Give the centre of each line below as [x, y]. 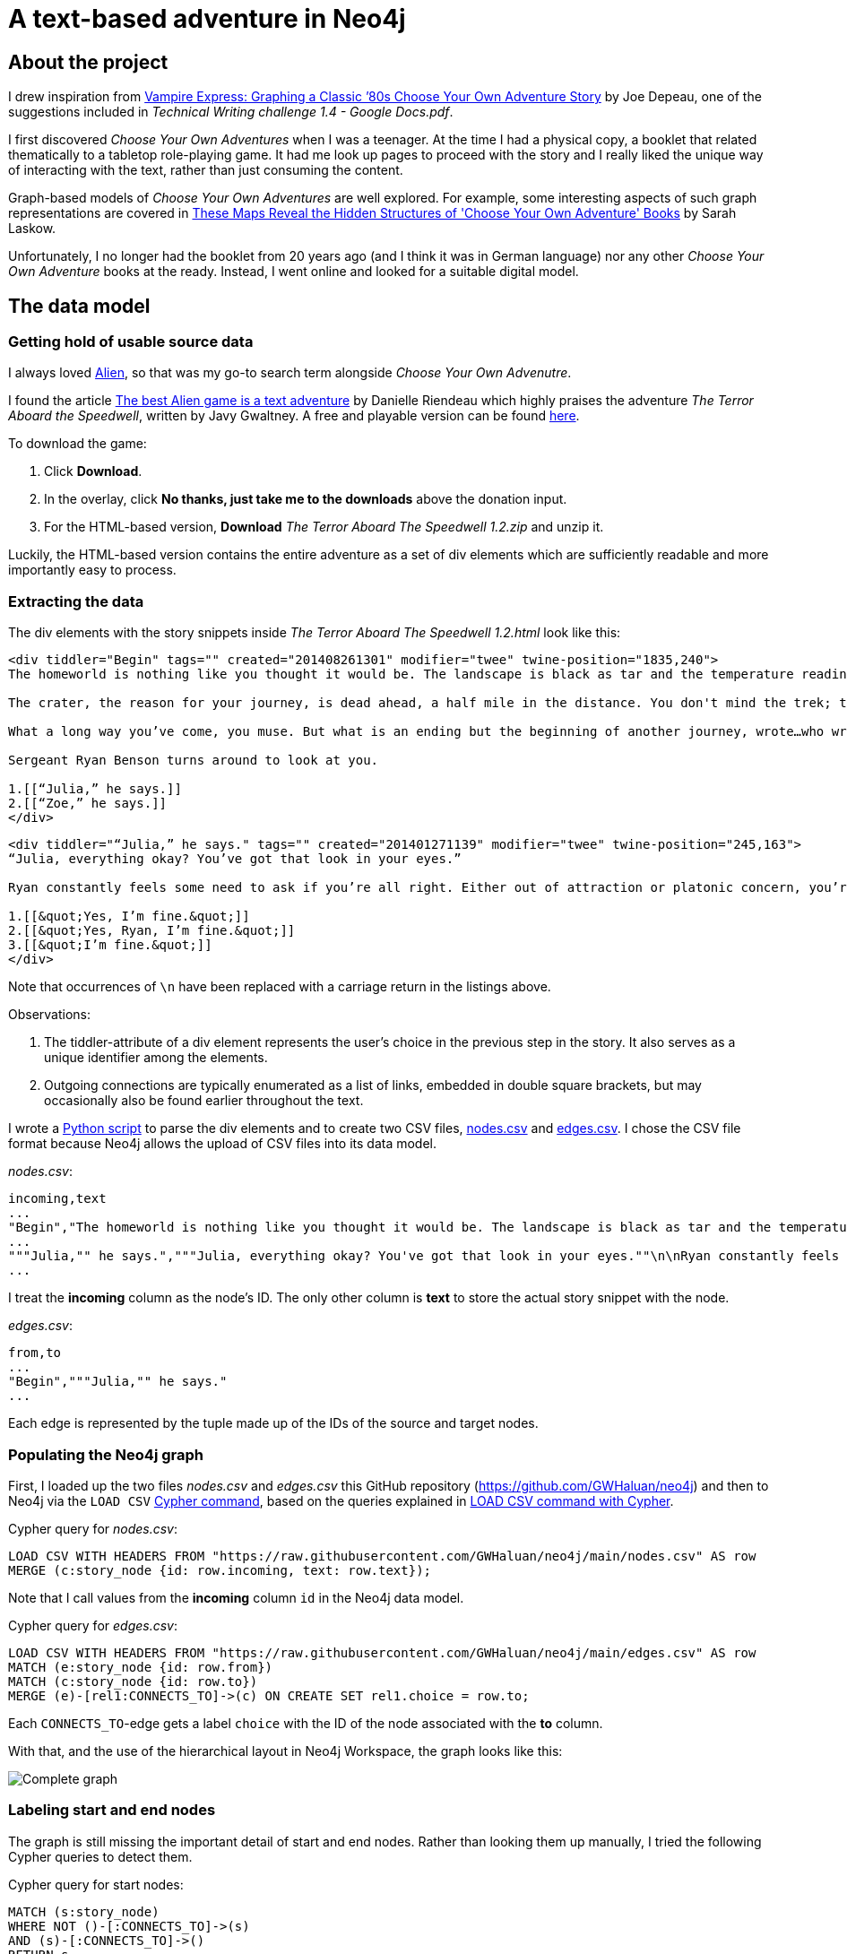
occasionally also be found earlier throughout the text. [204, 1101]
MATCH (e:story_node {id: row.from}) [141, 1667]
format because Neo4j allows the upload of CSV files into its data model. [223, 1144]
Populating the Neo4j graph [106, 1454]
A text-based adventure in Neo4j [207, 19]
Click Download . [93, 471]
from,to [35, 1353]
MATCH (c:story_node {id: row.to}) [133, 1681]
